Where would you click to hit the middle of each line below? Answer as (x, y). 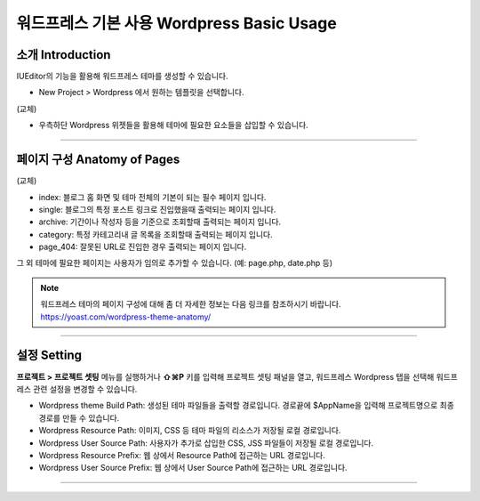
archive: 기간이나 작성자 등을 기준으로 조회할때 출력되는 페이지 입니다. (160, 222)
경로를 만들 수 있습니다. (79, 417)
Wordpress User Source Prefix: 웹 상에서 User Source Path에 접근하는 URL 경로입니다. (193, 468)
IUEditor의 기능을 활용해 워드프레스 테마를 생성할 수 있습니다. (122, 77)
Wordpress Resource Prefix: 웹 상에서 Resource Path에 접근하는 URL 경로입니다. (182, 455)
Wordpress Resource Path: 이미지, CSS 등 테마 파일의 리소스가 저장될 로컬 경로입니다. (190, 431)
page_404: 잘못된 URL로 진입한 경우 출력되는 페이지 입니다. (143, 247)
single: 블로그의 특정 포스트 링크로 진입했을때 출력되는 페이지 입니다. (157, 209)
